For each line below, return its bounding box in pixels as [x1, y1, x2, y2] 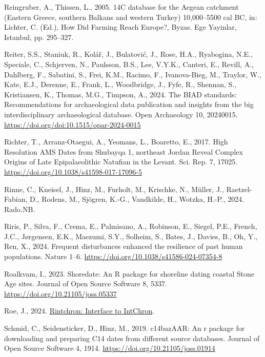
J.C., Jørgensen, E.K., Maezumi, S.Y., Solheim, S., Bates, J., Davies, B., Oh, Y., [4, 230, 257, 241]
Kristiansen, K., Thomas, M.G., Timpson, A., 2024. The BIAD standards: [4, 89, 237, 99]
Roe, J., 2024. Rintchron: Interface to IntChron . [4, 305, 155, 316]
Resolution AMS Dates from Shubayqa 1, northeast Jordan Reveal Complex [4, 146, 243, 157]
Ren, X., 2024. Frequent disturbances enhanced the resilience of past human [4, 241, 243, 251]
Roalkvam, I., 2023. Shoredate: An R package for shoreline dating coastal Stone [4, 268, 254, 279]
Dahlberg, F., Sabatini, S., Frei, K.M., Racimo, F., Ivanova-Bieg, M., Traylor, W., [4, 69, 261, 79]
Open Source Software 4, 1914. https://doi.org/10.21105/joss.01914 [4, 343, 215, 353]
